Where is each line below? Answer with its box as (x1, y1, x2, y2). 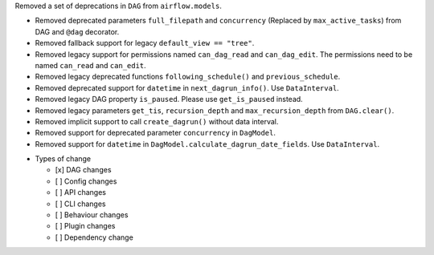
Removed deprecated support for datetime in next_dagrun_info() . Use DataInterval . (35, 83, 339, 92)
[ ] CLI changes (55, 199, 106, 208)
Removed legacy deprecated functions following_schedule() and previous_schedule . (35, 72, 341, 82)
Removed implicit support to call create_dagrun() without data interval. (35, 116, 279, 126)
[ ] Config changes (55, 176, 117, 186)
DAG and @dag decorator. (35, 26, 120, 36)
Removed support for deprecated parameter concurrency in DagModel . (35, 128, 276, 138)
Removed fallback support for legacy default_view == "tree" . (35, 38, 255, 48)
